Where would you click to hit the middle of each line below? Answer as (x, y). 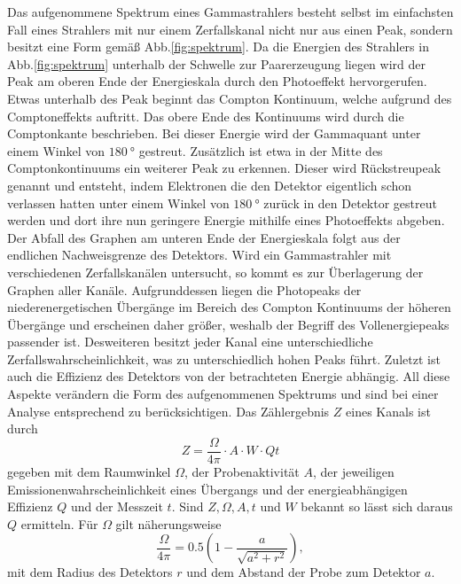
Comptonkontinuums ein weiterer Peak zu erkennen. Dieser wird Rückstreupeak (224, 168)
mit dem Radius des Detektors (90, 572)
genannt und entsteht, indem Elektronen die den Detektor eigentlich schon (210, 185)
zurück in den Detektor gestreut (350, 202)
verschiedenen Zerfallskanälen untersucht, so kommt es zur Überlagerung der (215, 272)
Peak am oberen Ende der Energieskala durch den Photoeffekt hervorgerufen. (217, 81)
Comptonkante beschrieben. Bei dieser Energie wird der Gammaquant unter (214, 133)
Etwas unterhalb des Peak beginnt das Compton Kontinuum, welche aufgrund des (230, 98)
